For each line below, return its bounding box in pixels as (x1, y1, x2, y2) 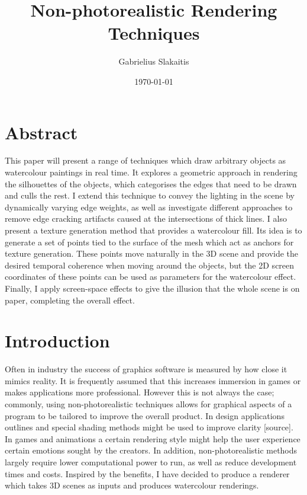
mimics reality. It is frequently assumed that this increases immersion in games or (5, 374, 301, 387)
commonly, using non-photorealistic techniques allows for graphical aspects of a (5, 398, 292, 410)
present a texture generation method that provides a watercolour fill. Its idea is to (5, 224, 302, 236)
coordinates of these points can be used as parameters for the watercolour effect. (5, 270, 296, 283)
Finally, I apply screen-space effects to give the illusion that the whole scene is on (5, 282, 300, 294)
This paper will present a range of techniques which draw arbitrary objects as (5, 154, 286, 167)
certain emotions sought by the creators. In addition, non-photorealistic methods (5, 444, 298, 456)
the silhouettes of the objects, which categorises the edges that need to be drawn (5, 177, 297, 190)
